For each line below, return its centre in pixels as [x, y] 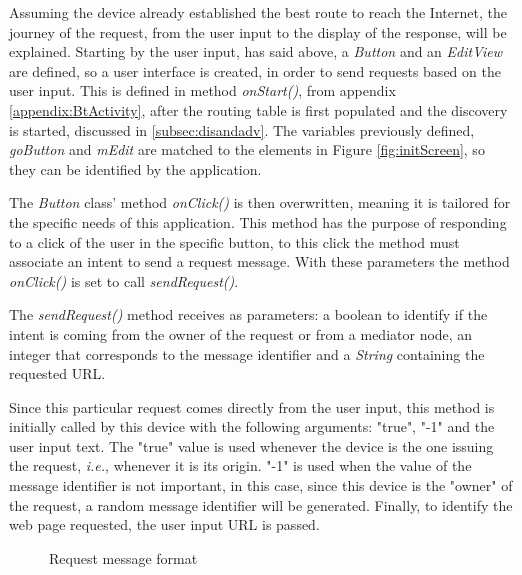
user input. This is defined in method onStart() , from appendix [202, 90]
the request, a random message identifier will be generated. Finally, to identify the [261, 504]
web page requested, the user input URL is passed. [164, 524]
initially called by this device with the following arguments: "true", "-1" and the [252, 426]
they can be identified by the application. [135, 168]
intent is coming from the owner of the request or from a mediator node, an [241, 333]
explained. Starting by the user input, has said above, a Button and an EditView [256, 51]
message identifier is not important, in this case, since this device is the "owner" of [261, 485]
